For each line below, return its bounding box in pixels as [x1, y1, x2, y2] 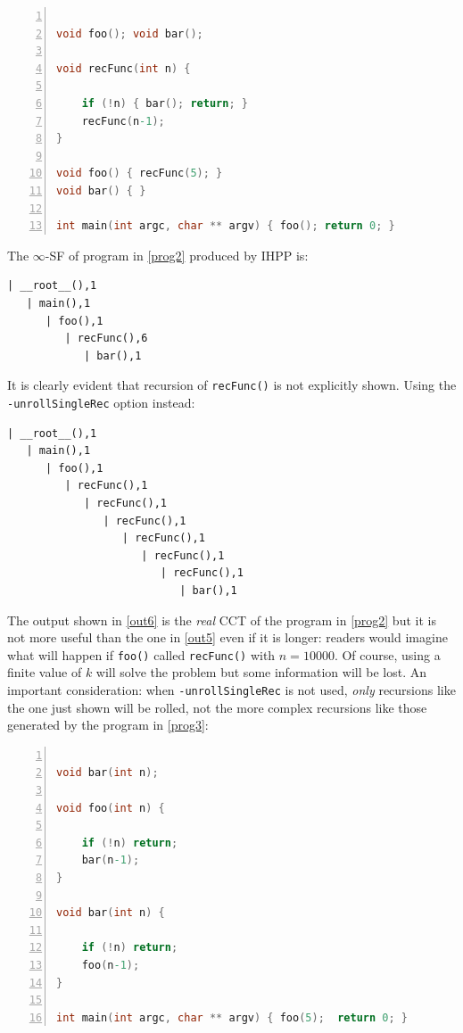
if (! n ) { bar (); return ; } [81, 96, 248, 110]
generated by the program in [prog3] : [7, 715, 209, 734]
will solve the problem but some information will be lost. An [95, 663, 427, 682]
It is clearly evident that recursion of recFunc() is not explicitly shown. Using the [7, 376, 457, 394]
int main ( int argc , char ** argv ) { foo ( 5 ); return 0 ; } [56, 1011, 408, 1024]
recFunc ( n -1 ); [81, 114, 165, 128]
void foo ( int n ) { [56, 801, 165, 814]
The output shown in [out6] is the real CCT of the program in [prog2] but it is [7, 610, 436, 629]
